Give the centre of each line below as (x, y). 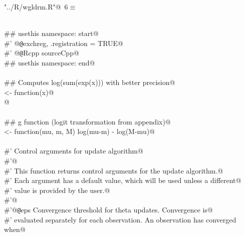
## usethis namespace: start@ (51, 33)
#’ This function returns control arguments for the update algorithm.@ (114, 170)
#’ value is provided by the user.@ (57, 190)
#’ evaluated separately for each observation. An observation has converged (120, 219)
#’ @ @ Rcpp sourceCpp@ (42, 53)
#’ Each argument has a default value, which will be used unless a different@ (123, 180)
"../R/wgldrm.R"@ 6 (36, 6)
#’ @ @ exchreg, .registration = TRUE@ (64, 43)
